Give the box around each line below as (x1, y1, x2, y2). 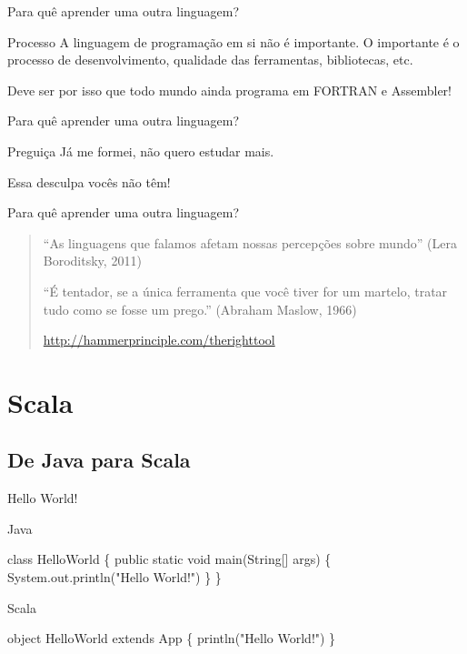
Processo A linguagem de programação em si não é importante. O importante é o (7, 32, 460, 51)
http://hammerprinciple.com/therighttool (43, 330, 275, 349)
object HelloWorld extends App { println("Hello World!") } (7, 629, 336, 648)
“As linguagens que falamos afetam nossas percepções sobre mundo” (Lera (43, 233, 457, 252)
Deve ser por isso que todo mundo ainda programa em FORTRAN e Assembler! (7, 80, 452, 99)
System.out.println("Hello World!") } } (7, 568, 222, 587)
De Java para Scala (7, 446, 191, 474)
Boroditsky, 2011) (43, 251, 142, 270)
